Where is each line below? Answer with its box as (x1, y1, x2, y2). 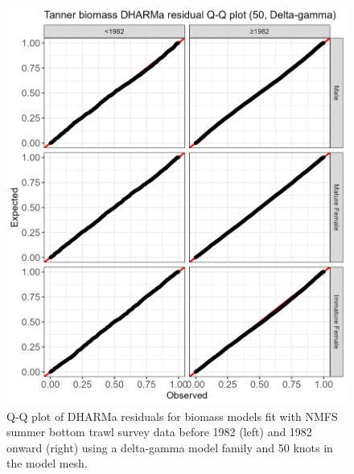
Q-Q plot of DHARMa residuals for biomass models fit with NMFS (6, 407, 338, 424)
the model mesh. (6, 455, 88, 472)
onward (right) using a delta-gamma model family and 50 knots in (6, 439, 333, 455)
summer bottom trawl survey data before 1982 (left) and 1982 (6, 423, 312, 440)
